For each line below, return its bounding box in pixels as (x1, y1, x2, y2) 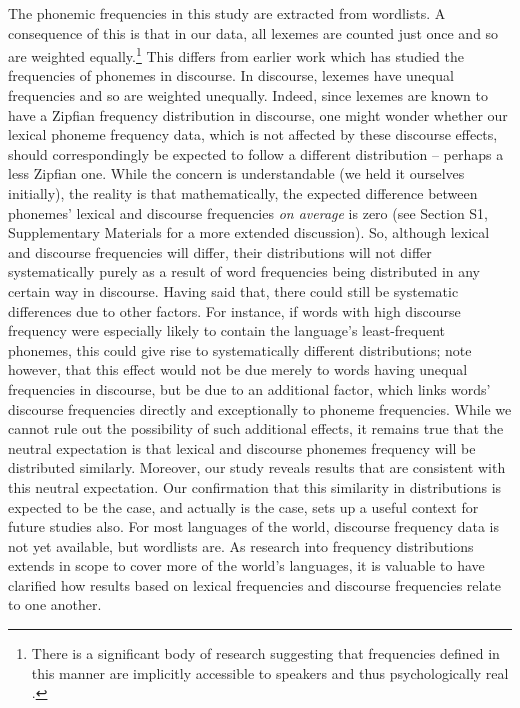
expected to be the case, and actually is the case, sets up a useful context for (8, 496, 479, 517)
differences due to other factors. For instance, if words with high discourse (8, 300, 461, 321)
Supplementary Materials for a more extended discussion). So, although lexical (8, 222, 490, 243)
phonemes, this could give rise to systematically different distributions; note (8, 339, 472, 360)
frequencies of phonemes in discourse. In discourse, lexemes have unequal (8, 65, 454, 86)
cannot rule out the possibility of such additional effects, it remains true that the (8, 418, 504, 439)
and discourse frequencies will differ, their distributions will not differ (8, 241, 432, 262)
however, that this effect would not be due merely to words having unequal (8, 359, 468, 380)
